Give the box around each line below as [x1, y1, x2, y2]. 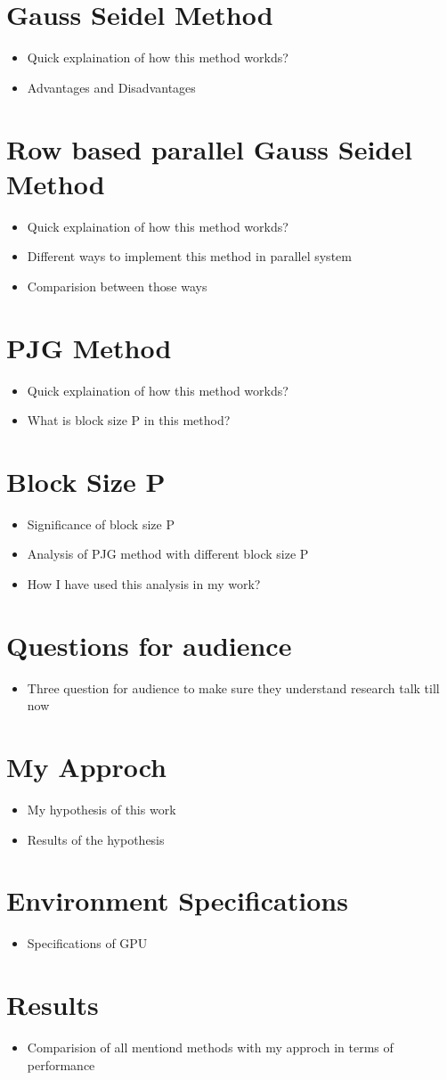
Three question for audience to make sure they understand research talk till [27, 678, 440, 697]
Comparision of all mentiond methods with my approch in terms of [27, 1038, 394, 1057]
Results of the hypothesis [27, 830, 165, 848]
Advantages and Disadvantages [27, 78, 196, 96]
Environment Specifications [6, 882, 348, 919]
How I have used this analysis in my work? [27, 575, 261, 593]
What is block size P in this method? [27, 411, 231, 430]
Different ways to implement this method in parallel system [27, 247, 352, 266]
